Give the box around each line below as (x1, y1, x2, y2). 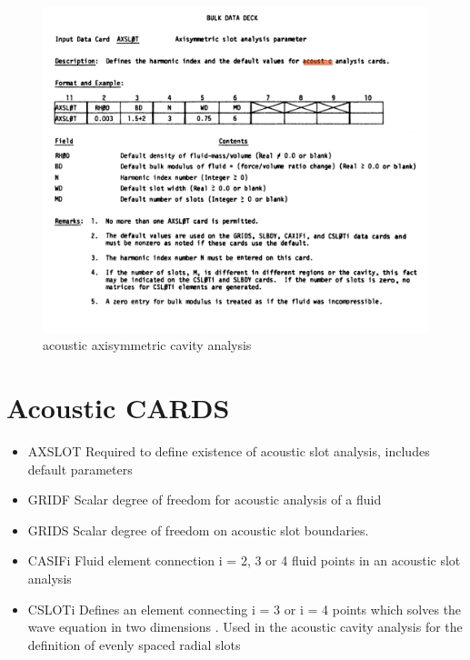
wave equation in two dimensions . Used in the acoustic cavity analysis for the (27, 617, 463, 636)
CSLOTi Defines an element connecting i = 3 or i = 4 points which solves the (27, 599, 462, 618)
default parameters (27, 459, 133, 478)
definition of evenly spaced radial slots (27, 635, 241, 654)
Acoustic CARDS (6, 389, 230, 426)
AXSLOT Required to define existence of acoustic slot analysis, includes (27, 442, 430, 461)
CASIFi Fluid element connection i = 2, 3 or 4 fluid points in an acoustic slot (27, 551, 461, 570)
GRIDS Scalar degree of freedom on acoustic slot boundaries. (27, 520, 369, 539)
